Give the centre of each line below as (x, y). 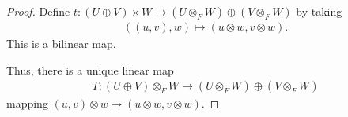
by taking (319, 11)
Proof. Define (38, 11)
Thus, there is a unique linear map (90, 69)
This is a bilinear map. (61, 44)
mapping (27, 103)
